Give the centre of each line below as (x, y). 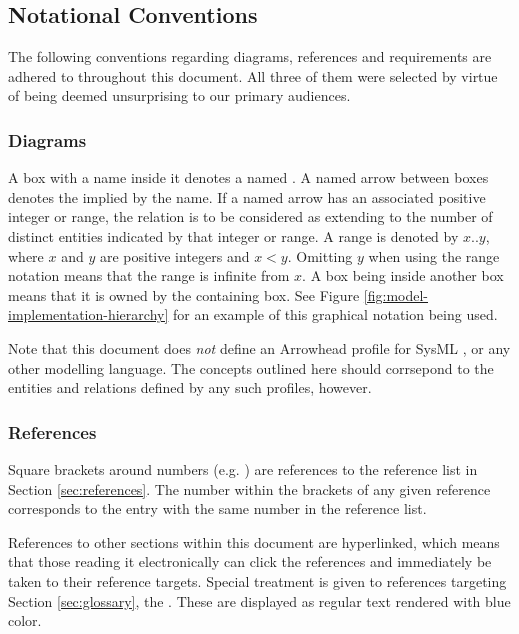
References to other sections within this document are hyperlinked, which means (254, 541)
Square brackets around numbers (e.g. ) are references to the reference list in (243, 468)
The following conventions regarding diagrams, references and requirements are (250, 56)
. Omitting (320, 255)
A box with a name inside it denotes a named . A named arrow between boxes (248, 177)
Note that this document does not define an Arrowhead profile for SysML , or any (259, 347)
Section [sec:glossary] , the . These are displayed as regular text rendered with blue (259, 600)
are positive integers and (174, 255)
